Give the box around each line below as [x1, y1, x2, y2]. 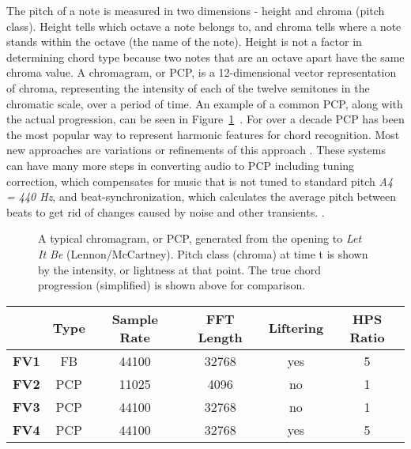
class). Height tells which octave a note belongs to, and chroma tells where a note [6, 17, 402, 34]
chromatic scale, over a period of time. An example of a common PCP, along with [6, 95, 403, 111]
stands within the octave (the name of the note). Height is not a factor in [6, 33, 362, 50]
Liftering [268, 319, 324, 338]
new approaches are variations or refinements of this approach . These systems [6, 141, 386, 158]
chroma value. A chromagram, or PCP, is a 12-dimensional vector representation [6, 64, 397, 81]
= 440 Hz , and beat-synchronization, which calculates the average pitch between [6, 188, 396, 205]
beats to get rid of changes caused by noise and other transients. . [6, 203, 325, 220]
